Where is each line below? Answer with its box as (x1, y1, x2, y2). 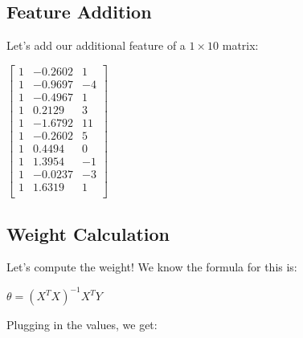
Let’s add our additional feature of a (6, 37, 186, 54)
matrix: (222, 37, 259, 54)
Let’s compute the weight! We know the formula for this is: (6, 259, 297, 275)
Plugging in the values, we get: (6, 316, 158, 333)
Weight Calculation (6, 221, 170, 246)
